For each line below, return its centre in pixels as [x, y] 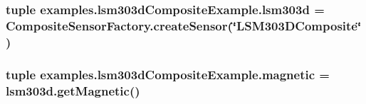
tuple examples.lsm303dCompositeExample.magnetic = [168, 74]
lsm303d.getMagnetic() [73, 90]
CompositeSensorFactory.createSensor [117, 25]
